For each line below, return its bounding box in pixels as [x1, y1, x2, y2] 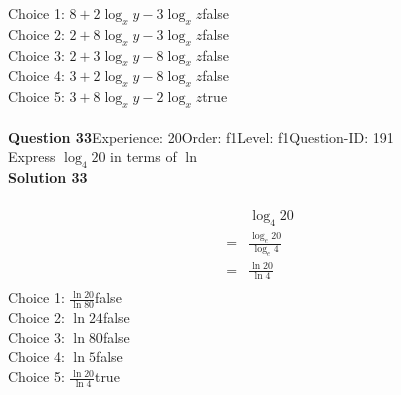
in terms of [110, 146, 177, 167]
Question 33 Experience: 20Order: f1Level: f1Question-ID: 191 [8, 126, 394, 147]
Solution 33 [8, 166, 88, 187]
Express [8, 146, 56, 167]
